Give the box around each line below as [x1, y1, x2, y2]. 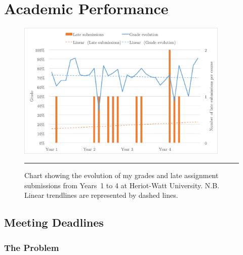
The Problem [4, 241, 59, 253]
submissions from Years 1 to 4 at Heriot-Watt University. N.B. [24, 180, 220, 190]
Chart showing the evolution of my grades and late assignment [24, 170, 219, 181]
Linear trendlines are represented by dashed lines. [24, 190, 178, 200]
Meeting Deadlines [4, 215, 104, 230]
